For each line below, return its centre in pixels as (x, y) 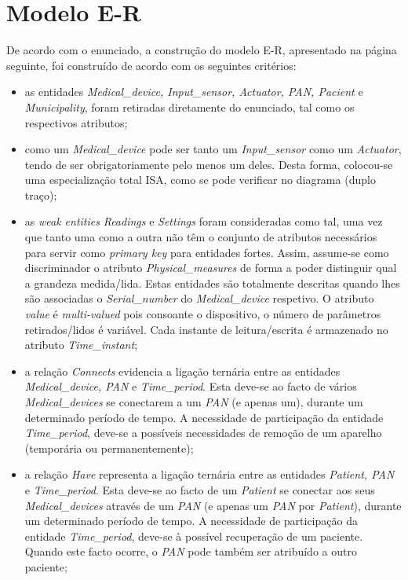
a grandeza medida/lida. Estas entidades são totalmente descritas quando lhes (212, 283)
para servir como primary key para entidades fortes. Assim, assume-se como (207, 252)
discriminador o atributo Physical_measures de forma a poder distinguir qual (211, 268)
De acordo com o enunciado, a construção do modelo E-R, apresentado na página (202, 50)
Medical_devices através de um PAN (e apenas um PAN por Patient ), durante (213, 505)
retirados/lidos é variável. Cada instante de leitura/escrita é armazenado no (206, 329)
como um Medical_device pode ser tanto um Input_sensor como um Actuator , (213, 149)
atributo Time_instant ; (81, 345)
